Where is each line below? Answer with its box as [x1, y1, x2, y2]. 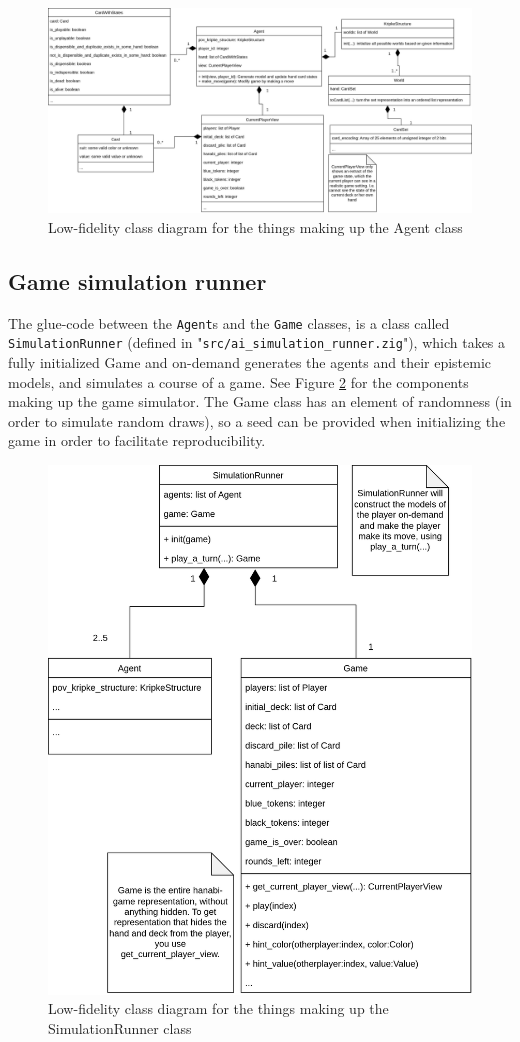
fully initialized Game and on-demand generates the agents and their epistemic [8, 352, 492, 373]
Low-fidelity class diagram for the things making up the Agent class [48, 216, 463, 237]
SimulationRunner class [48, 1017, 192, 1038]
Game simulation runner [8, 265, 267, 296]
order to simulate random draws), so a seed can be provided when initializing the [8, 410, 506, 431]
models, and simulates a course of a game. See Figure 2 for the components [8, 371, 469, 392]
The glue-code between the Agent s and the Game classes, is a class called [8, 312, 450, 333]
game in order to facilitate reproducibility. [8, 430, 266, 451]
